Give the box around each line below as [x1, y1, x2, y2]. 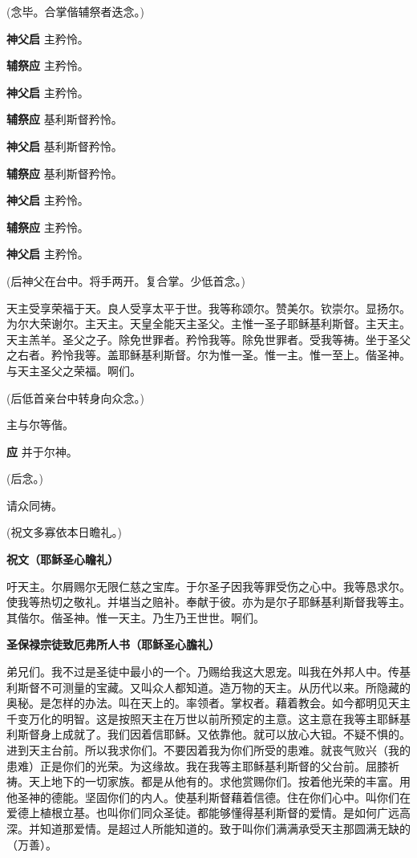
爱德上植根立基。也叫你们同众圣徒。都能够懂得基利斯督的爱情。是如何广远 [6, 804, 399, 821]
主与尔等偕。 [6, 416, 74, 433]
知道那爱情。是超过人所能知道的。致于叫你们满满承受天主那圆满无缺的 [39, 820, 411, 836]
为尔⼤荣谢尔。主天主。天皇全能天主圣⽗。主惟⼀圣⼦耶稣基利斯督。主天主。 [6, 315, 411, 332]
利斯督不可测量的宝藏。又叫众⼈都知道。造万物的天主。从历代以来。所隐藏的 [6, 678, 411, 695]
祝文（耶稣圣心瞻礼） [6, 551, 119, 568]
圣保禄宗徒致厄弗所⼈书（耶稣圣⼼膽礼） [6, 636, 220, 653]
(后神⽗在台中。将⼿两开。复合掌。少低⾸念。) [6, 272, 245, 289]
